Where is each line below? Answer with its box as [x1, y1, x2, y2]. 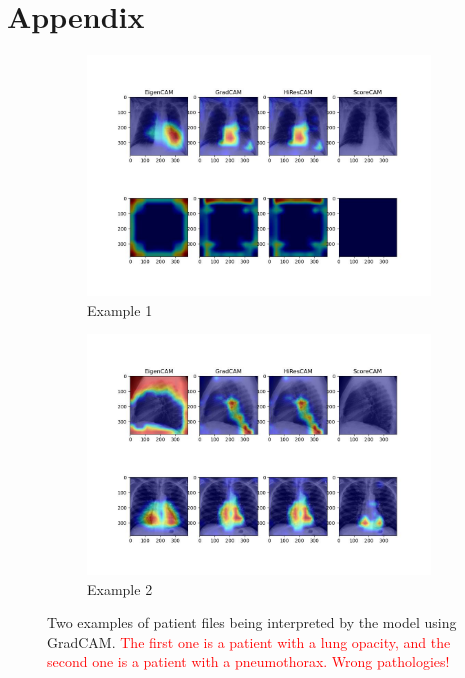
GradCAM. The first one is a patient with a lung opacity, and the [47, 631, 451, 652]
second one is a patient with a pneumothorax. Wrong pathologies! [47, 651, 450, 672]
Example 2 [87, 578, 153, 599]
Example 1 [87, 299, 153, 320]
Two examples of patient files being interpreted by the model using [47, 612, 457, 633]
